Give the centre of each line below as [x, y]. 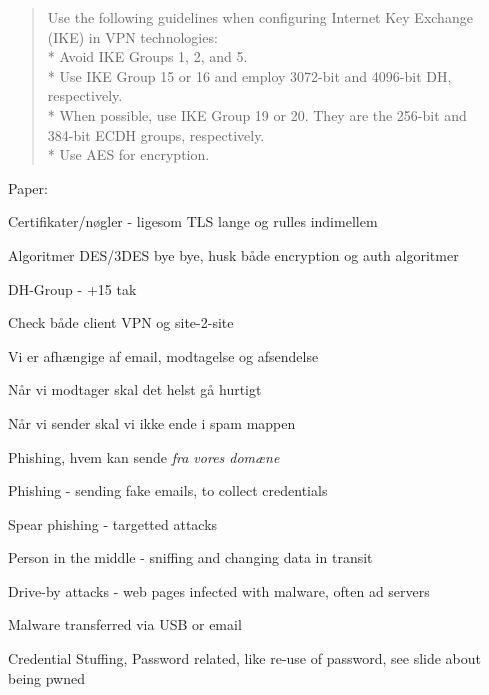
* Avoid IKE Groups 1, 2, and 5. [147, 56]
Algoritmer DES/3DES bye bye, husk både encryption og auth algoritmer [233, 254]
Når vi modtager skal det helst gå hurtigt [135, 389]
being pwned [47, 677]
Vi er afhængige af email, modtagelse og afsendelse [163, 355]
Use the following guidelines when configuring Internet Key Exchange [260, 17]
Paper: [28, 187]
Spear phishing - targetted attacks [113, 523]
